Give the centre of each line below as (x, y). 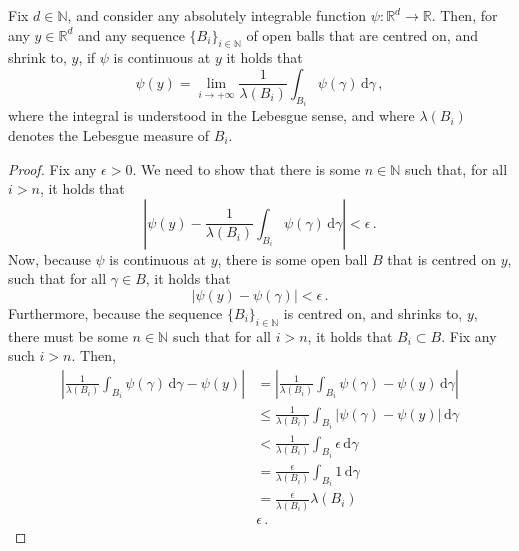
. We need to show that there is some (246, 168)
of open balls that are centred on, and (362, 34)
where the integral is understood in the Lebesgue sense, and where (211, 115)
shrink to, (37, 57)
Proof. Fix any (52, 168)
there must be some (68, 335)
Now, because (49, 258)
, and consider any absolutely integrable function (217, 15)
